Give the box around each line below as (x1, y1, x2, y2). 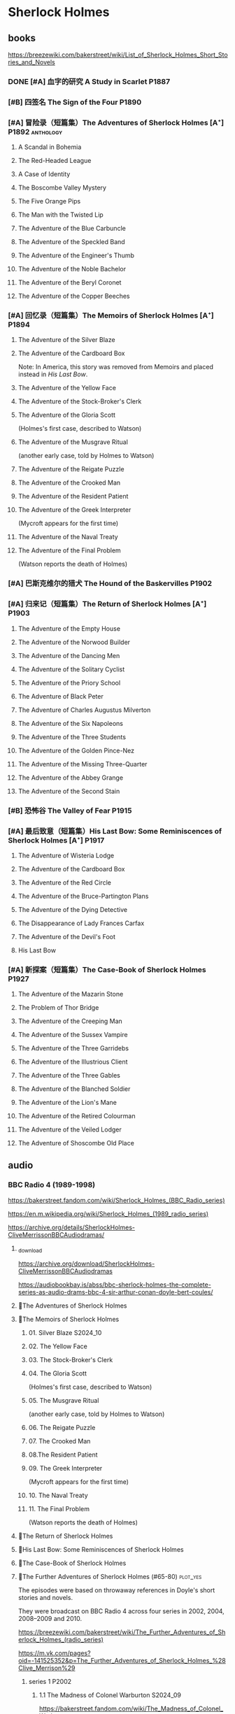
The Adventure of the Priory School (17, 678, 121, 687)
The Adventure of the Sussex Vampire (17, 1031, 128, 1039)
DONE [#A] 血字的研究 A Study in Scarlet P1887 (8, 76, 171, 86)
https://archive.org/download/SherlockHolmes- (17, 1259, 155, 1268)
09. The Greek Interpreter (28, 1464, 103, 1472)
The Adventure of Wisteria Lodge (17, 851, 115, 859)
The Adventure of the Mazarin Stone (17, 990, 124, 999)
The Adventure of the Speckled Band (17, 238, 125, 246)
